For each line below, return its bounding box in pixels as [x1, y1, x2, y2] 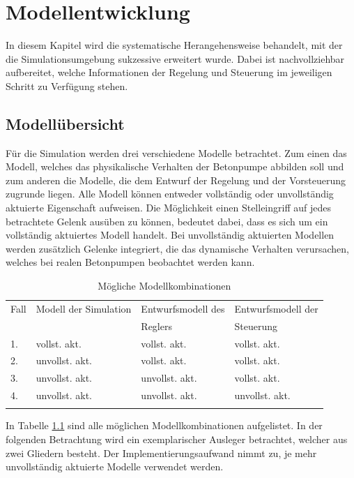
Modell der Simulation [36, 301, 132, 315]
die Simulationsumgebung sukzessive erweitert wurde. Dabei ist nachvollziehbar [6, 51, 345, 66]
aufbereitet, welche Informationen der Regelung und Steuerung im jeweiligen [6, 65, 332, 80]
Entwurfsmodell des [141, 301, 225, 315]
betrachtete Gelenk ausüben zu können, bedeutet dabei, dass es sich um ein [6, 214, 328, 228]
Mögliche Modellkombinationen [98, 278, 231, 293]
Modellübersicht [6, 112, 125, 134]
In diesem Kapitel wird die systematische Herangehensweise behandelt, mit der [6, 38, 343, 52]
